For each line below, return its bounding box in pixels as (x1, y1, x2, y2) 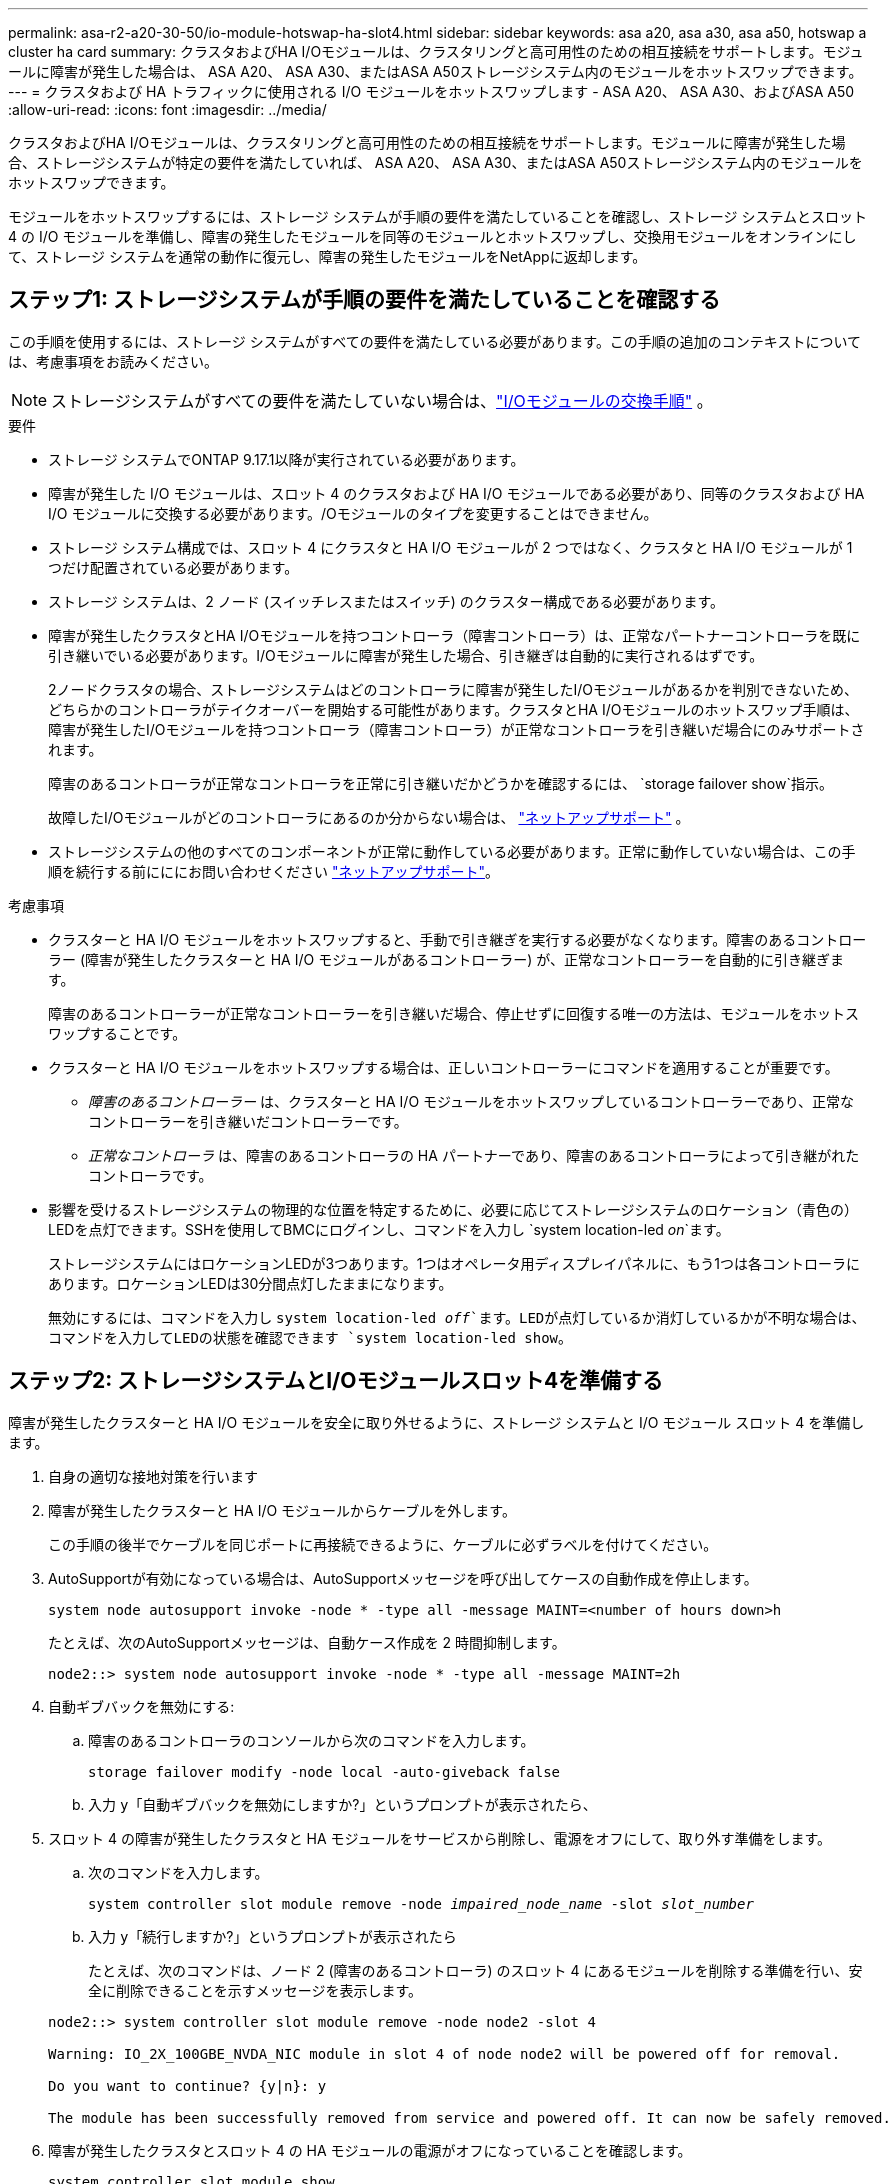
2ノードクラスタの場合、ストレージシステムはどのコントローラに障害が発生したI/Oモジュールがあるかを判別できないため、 (48, 680, 859, 698)
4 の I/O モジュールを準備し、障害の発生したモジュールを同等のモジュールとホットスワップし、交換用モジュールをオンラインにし (8, 228, 857, 245)
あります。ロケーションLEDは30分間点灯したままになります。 (48, 1274, 453, 1292)
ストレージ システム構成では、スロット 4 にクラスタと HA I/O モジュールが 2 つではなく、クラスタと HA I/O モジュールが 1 (48, 538, 853, 556)
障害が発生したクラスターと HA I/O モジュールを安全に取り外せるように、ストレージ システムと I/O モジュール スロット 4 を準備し (8, 1413, 865, 1431)
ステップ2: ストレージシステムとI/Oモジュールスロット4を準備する (8, 1368, 664, 1394)
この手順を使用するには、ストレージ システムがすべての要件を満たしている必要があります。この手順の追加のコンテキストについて (8, 332, 862, 350)
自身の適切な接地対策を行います (48, 1467, 258, 1485)
